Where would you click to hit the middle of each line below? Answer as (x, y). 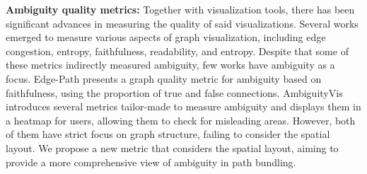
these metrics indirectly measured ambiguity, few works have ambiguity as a (170, 65)
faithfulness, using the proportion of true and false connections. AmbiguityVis (174, 92)
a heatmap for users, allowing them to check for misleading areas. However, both (181, 120)
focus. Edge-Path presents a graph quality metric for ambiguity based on (164, 78)
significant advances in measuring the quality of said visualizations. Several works (182, 23)
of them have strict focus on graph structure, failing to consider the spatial (168, 134)
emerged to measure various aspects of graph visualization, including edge (166, 37)
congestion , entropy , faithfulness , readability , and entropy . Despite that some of (177, 51)
